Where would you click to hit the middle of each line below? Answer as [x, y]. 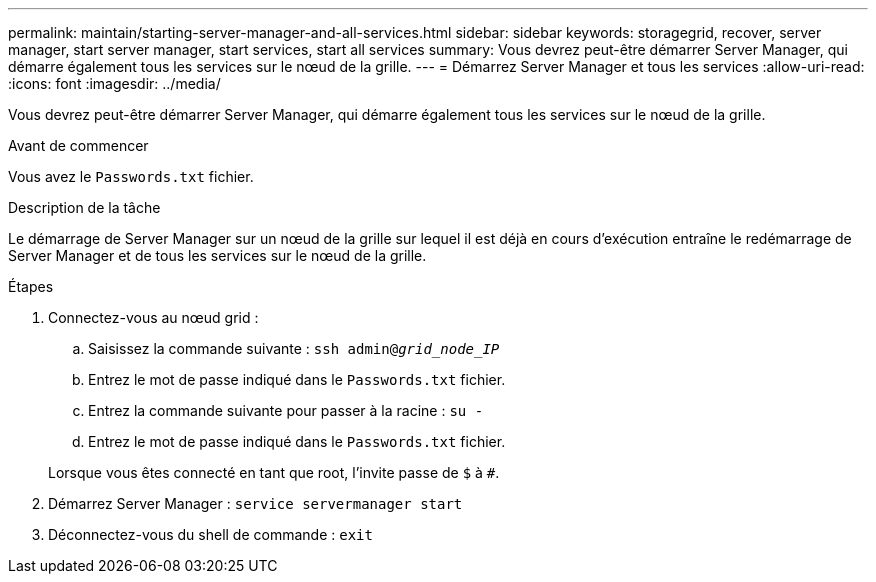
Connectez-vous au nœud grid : [153, 317]
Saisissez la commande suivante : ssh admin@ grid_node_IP [294, 348]
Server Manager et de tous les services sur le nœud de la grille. [217, 255]
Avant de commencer [78, 145]
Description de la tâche [84, 207]
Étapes [31, 286]
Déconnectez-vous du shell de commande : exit [210, 534]
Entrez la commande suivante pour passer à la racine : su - [286, 410]
